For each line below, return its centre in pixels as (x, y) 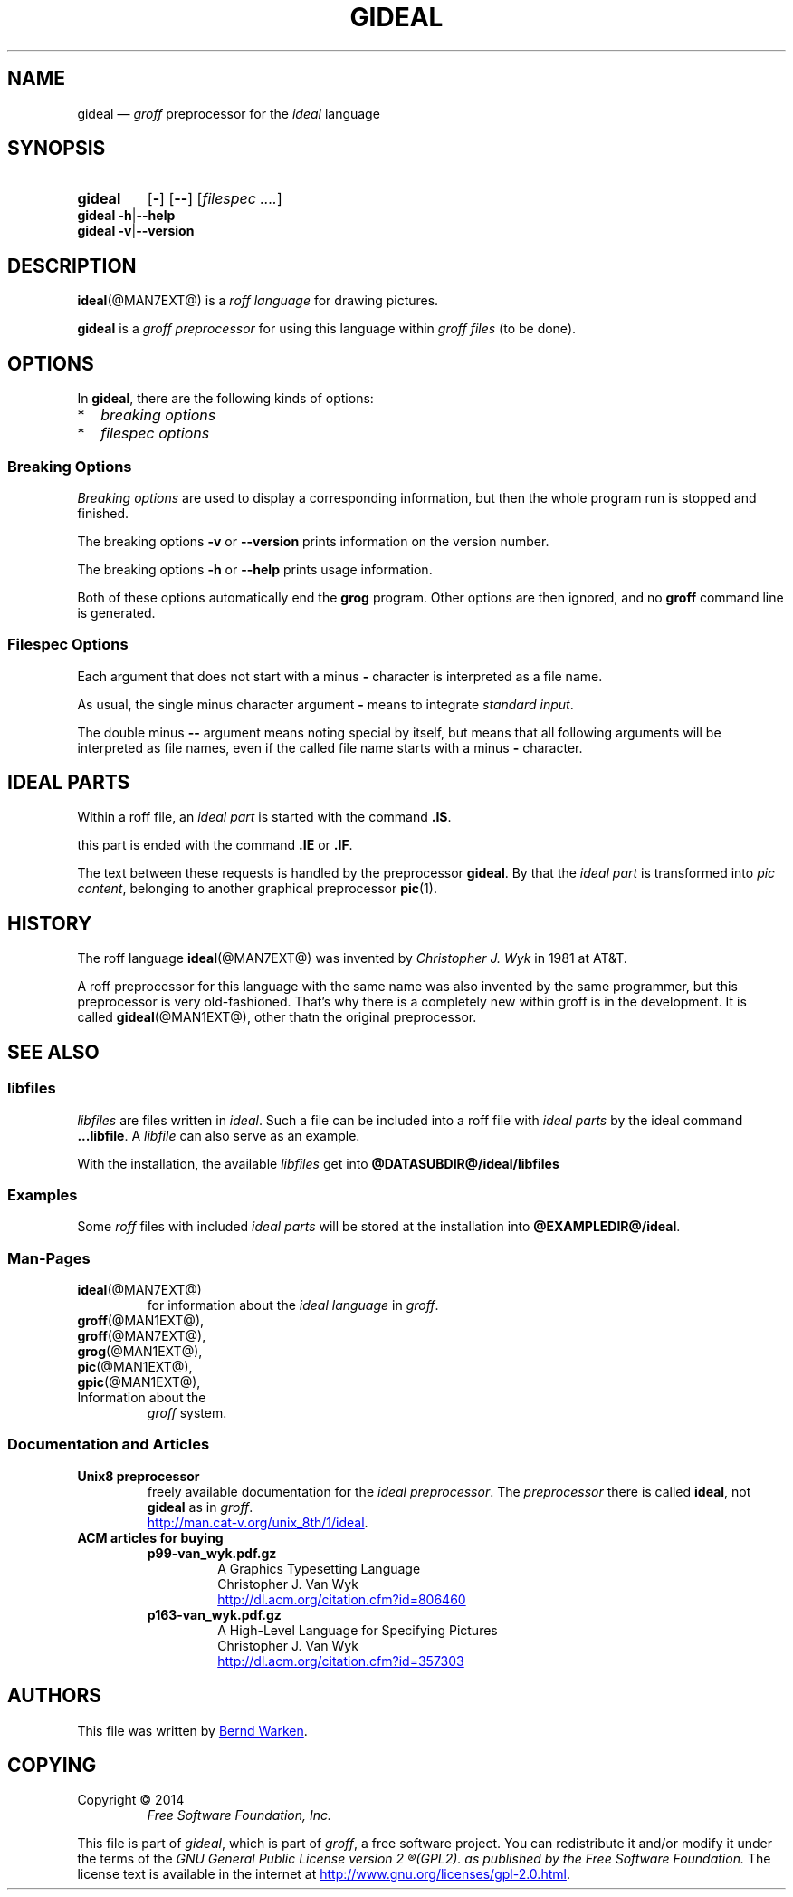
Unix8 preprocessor (139, 1476)
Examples (43, 1194)
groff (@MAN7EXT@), (142, 1336)
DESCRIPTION (72, 265)
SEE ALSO (53, 1052)
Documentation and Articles (109, 1444)
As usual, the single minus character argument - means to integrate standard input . (325, 704)
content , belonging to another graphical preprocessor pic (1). (257, 889)
